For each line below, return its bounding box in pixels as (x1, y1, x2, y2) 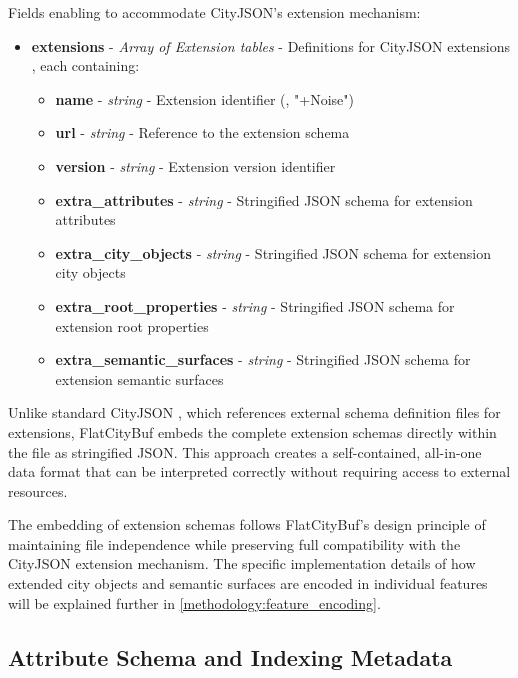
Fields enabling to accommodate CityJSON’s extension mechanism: (8, 2, 421, 22)
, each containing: (31, 55, 140, 76)
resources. (8, 480, 68, 501)
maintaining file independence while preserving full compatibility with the (8, 533, 461, 554)
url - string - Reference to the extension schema (55, 122, 350, 143)
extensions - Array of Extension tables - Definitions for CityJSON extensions (31, 35, 510, 56)
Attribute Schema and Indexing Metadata (8, 641, 453, 672)
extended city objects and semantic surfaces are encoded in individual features (8, 573, 488, 594)
